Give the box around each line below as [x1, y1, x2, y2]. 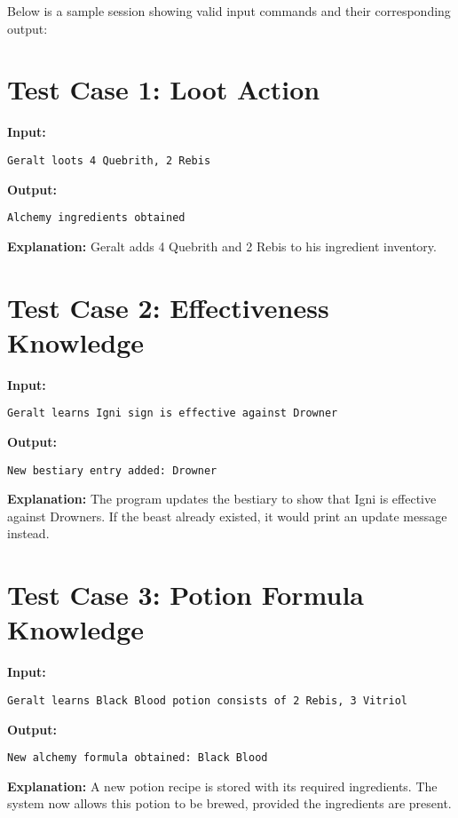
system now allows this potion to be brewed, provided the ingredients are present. [7, 794, 452, 813]
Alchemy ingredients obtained [7, 211, 186, 225]
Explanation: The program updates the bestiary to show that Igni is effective [7, 489, 437, 508]
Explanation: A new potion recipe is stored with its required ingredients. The [7, 776, 438, 795]
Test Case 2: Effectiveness [7, 289, 329, 325]
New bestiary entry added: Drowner [7, 464, 217, 477]
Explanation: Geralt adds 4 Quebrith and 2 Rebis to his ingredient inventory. [7, 236, 437, 255]
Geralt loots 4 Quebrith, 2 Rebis [7, 154, 211, 167]
